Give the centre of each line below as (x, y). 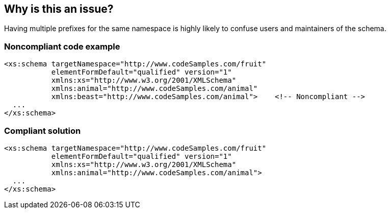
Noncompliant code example (62, 46)
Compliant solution (43, 131)
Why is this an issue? (59, 9)
